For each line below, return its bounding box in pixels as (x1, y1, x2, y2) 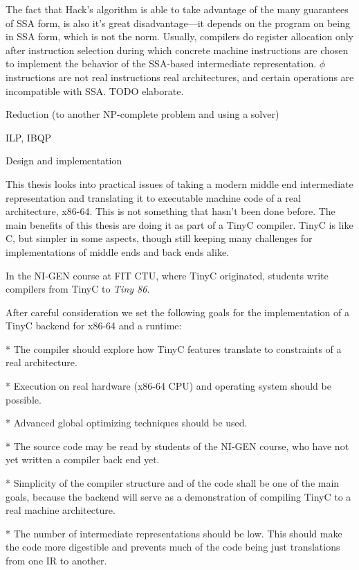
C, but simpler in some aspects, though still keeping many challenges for (6, 231, 313, 245)
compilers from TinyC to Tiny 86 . (6, 282, 150, 296)
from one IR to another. (6, 553, 107, 567)
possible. (6, 392, 42, 406)
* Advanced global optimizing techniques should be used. (6, 415, 248, 430)
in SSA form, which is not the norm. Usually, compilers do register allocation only (6, 29, 353, 44)
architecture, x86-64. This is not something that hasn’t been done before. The (6, 204, 335, 218)
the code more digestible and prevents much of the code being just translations (6, 539, 340, 554)
